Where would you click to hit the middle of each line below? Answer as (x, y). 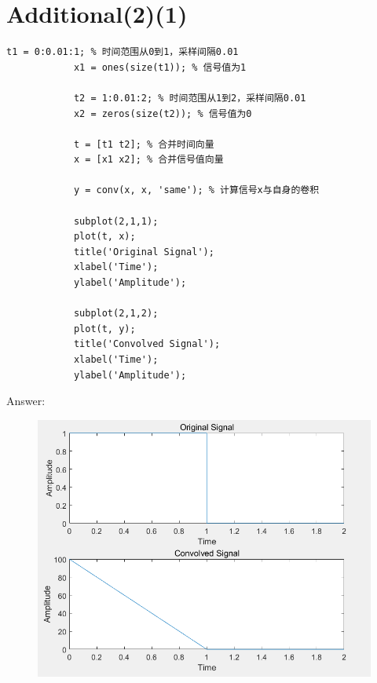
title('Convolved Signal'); (147, 344)
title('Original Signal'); (144, 252)
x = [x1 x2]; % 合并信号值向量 (148, 160)
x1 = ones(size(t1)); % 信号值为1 (160, 67)
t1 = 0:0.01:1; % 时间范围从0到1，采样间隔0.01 (123, 52)
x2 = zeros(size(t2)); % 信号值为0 (163, 113)
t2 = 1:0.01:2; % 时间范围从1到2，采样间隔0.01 (190, 98)
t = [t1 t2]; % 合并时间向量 (144, 144)
